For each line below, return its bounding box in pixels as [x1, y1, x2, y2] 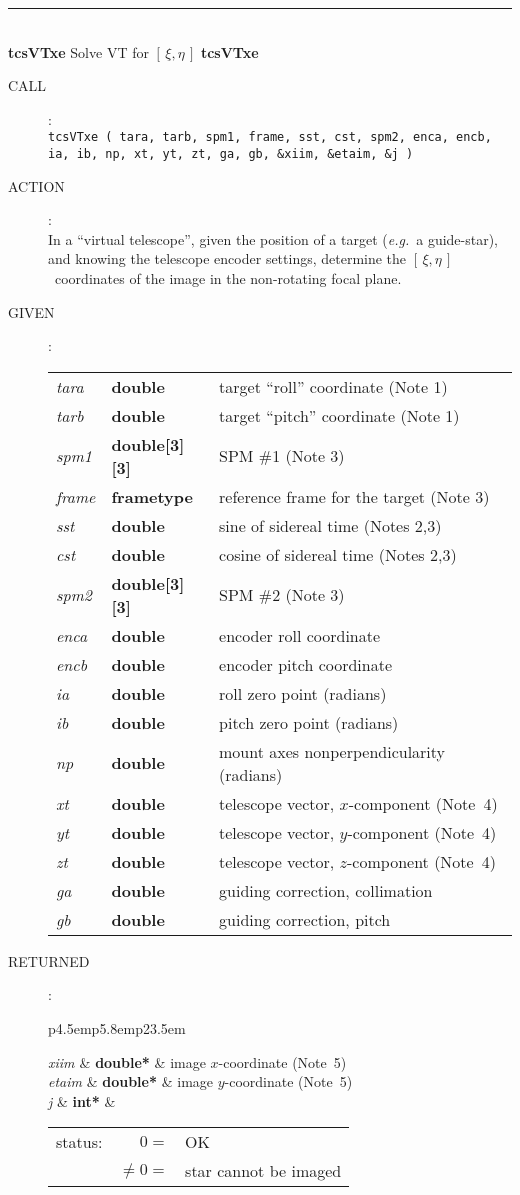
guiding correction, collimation [219, 878, 433, 902]
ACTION [8, 175, 65, 196]
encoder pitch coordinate [219, 652, 393, 676]
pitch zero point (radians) [219, 710, 399, 734]
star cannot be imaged [185, 1159, 342, 1183]
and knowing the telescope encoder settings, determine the [48, 248, 407, 269]
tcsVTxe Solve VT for [8, 41, 149, 62]
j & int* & [48, 1090, 116, 1111]
